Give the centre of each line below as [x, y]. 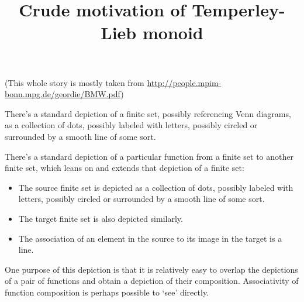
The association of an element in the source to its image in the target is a [150, 238]
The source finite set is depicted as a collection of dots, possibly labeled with [156, 187]
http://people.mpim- [184, 82]
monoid [173, 32]
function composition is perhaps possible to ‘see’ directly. [107, 292]
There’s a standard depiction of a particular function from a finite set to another [149, 156]
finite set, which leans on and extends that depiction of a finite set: [125, 168]
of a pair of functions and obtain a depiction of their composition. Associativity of [152, 281]
